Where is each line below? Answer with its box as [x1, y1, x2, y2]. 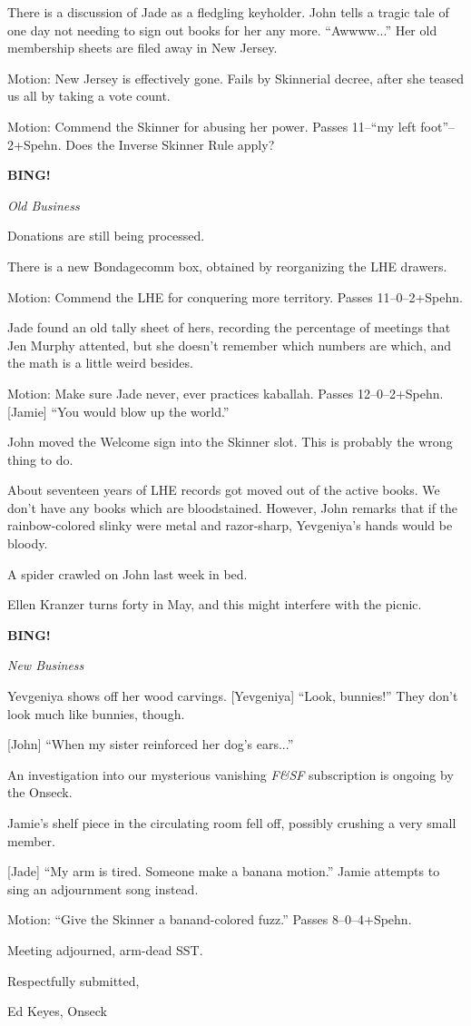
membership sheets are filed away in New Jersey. [7, 38, 278, 57]
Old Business [7, 195, 80, 214]
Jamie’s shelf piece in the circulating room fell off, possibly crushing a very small [7, 814, 456, 832]
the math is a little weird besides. [7, 353, 193, 372]
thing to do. [7, 449, 74, 469]
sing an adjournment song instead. [7, 879, 199, 898]
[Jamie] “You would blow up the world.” [7, 401, 230, 420]
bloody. [7, 534, 48, 553]
